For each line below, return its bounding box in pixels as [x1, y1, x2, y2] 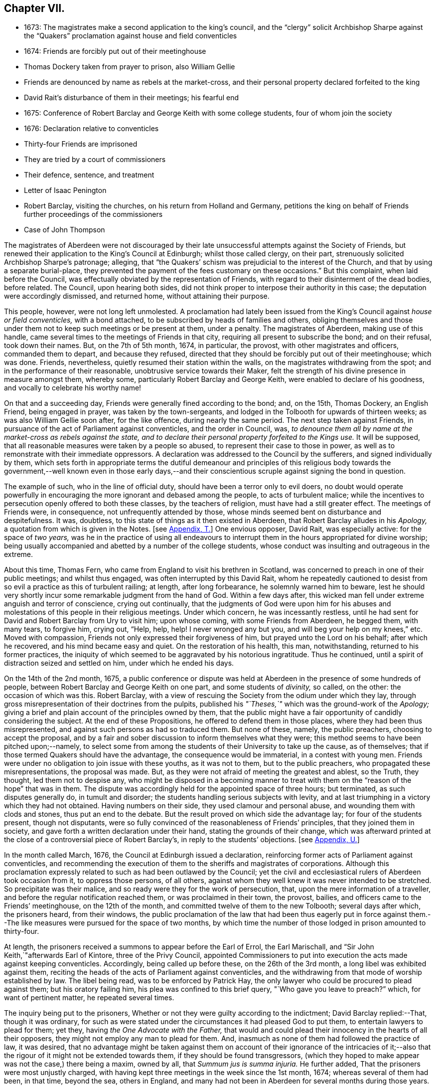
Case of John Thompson [24, 225, 105, 234]
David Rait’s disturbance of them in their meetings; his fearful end [24, 93, 239, 102]
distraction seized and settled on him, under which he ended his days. [4, 659, 234, 668]
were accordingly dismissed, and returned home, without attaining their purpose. [4, 292, 270, 301]
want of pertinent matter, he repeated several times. [4, 993, 174, 1002]
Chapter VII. [4, 2, 65, 14]
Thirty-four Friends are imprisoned [24, 140, 138, 149]
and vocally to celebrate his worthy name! [4, 383, 142, 392]
